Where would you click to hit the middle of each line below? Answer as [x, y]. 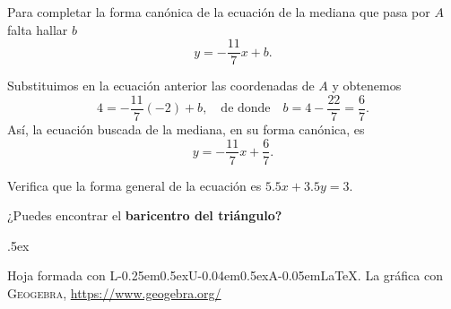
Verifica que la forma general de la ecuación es [134, 185]
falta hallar [38, 29]
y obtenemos [367, 86]
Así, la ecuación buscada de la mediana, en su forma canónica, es [186, 129]
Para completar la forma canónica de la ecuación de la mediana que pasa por [219, 12]
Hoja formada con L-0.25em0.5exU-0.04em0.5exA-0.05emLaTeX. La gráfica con [225, 275]
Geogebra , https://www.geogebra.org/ [114, 292]
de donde [246, 109]
